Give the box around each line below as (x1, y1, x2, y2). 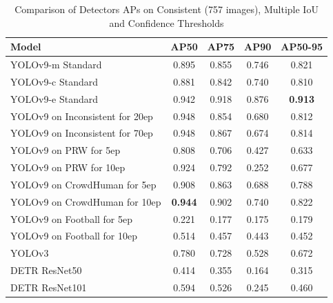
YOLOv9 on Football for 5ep (10, 211, 133, 226)
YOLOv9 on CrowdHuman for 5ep (10, 177, 157, 191)
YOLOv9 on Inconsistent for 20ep (10, 108, 153, 123)
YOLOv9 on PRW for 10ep (10, 160, 125, 175)
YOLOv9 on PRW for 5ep (10, 143, 121, 157)
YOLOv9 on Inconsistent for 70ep (10, 126, 153, 140)
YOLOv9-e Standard (10, 91, 99, 106)
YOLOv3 (10, 246, 49, 260)
